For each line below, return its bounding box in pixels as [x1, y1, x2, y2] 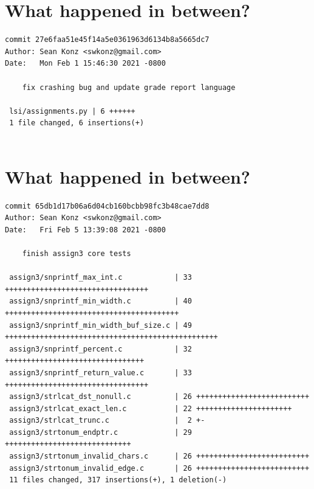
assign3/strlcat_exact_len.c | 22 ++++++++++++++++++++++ [9, 404, 292, 413]
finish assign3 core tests [22, 249, 131, 258]
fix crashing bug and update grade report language [22, 83, 236, 92]
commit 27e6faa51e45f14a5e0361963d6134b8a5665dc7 [5, 35, 210, 44]
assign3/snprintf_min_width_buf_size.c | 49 [9, 321, 192, 330]
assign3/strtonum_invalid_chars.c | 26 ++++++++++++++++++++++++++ [9, 452, 310, 461]
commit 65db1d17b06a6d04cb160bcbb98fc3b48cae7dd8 [5, 201, 210, 210]
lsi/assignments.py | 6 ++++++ [9, 106, 135, 116]
